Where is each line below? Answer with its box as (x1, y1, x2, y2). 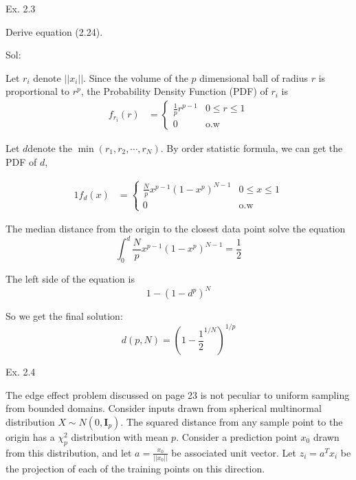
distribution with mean (71, 429, 168, 444)
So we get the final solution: (5, 309, 123, 323)
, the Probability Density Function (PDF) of (80, 84, 268, 98)
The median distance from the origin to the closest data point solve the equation (5, 221, 346, 236)
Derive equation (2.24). (5, 24, 103, 39)
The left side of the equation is (5, 272, 135, 286)
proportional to (5, 84, 70, 98)
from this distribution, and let (5, 445, 132, 459)
